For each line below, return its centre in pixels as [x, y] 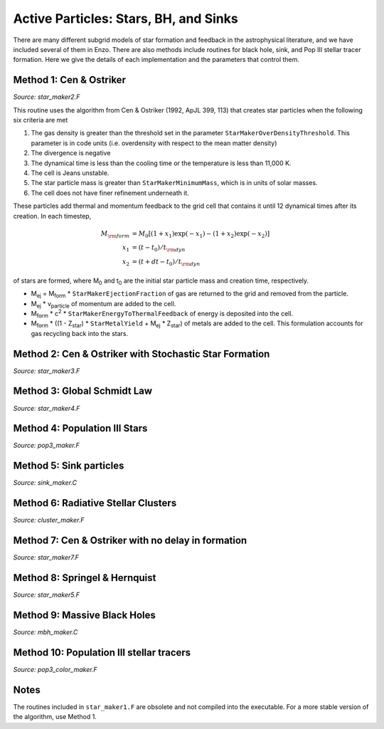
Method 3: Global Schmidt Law [83, 391]
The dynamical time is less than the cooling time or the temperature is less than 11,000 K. [161, 163]
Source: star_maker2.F [47, 97]
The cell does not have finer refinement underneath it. [110, 193]
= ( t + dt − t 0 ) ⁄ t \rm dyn [166, 263]
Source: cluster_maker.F [49, 520]
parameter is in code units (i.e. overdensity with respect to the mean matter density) [154, 143]
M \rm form [115, 234]
